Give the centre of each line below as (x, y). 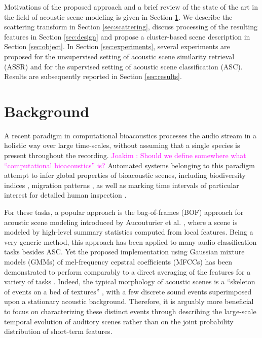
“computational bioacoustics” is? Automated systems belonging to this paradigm (129, 165)
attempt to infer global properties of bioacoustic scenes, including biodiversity (125, 175)
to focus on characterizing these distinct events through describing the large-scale (130, 311)
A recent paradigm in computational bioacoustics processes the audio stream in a (130, 135)
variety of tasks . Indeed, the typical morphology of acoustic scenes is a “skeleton (130, 281)
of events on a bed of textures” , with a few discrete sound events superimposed (128, 291)
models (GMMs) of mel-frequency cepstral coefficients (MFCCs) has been (118, 261)
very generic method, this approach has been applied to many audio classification (130, 241)
